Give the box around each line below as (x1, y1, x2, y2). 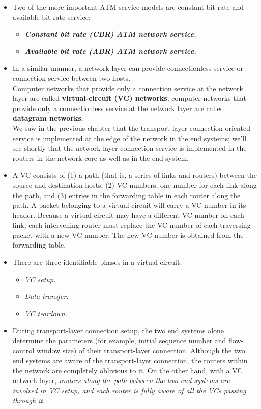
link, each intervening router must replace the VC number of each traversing (12, 220, 251, 230)
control (12, 345, 35, 356)
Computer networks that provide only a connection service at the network (12, 83, 243, 93)
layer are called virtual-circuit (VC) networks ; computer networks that (12, 93, 247, 103)
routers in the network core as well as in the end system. (12, 152, 189, 163)
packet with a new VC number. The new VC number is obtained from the (12, 229, 244, 240)
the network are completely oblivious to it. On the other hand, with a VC (12, 365, 243, 375)
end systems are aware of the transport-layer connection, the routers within (12, 355, 248, 366)
